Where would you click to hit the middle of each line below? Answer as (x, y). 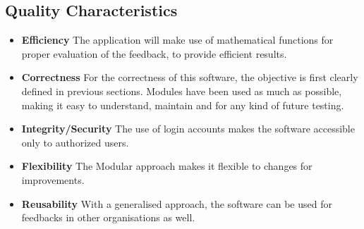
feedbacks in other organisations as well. (108, 217)
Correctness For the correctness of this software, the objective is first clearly (190, 77)
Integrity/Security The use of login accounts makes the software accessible (188, 129)
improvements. (53, 179)
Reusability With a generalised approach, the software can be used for (177, 203)
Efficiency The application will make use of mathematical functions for (177, 40)
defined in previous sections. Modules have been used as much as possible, (182, 91)
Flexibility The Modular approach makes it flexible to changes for (167, 166)
